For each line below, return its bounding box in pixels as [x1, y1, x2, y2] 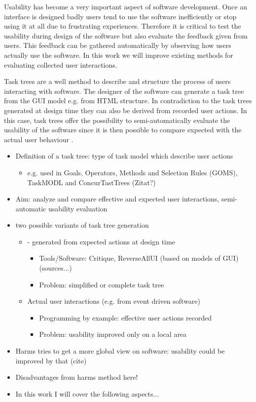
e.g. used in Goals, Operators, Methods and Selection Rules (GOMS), [27, 167, 238, 177]
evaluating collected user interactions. [4, 59, 117, 70]
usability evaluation [48, 203, 108, 213]
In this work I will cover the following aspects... [15, 388, 159, 399]
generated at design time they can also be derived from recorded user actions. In [4, 105, 247, 115]
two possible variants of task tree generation [15, 220, 149, 230]
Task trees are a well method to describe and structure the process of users [4, 76, 231, 86]
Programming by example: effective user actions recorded [39, 312, 212, 322]
